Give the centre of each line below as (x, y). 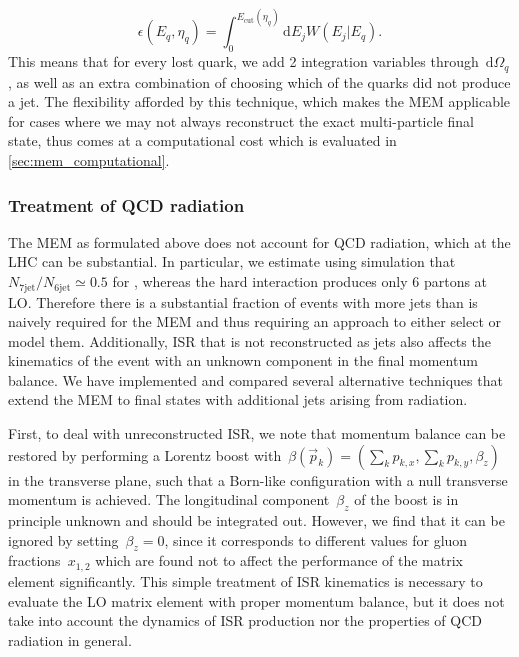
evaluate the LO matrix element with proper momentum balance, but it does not (256, 600)
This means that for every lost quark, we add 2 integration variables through (243, 61)
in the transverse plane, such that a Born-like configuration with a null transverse (258, 479)
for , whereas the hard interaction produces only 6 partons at (300, 281)
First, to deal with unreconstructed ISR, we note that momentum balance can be (257, 433)
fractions (34, 560)
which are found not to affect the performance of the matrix (279, 560)
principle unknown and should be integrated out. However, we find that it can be (256, 520)
